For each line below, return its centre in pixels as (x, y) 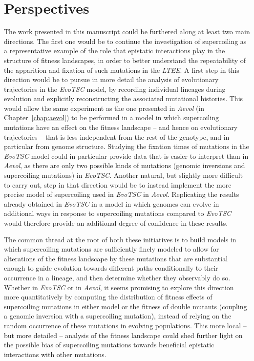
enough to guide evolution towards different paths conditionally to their (111, 268)
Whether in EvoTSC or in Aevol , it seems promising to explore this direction (119, 287)
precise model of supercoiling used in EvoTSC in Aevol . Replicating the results (122, 194)
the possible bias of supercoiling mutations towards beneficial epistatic (109, 345)
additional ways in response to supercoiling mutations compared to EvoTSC (118, 213)
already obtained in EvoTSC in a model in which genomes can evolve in (112, 203)
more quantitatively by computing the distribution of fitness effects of (108, 297)
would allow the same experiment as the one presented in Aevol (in (104, 108)
